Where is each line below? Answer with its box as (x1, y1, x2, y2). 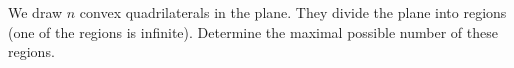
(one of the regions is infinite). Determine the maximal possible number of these (8, 21, 498, 42)
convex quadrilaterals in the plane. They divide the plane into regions (79, 2, 507, 22)
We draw (8, 2, 63, 22)
